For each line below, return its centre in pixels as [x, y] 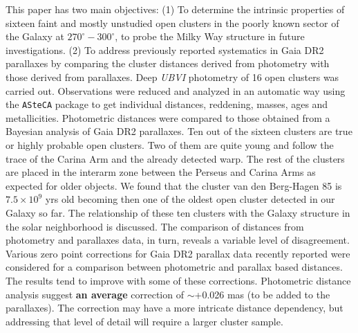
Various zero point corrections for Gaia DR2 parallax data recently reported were [178, 253]
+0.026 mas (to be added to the [262, 294]
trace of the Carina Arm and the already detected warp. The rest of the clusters [175, 158]
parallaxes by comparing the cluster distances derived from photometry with [168, 63]
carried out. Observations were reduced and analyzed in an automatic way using [176, 90]
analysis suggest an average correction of [95, 294]
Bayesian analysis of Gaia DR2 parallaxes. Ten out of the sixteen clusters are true [179, 131]
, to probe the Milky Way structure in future [210, 36]
